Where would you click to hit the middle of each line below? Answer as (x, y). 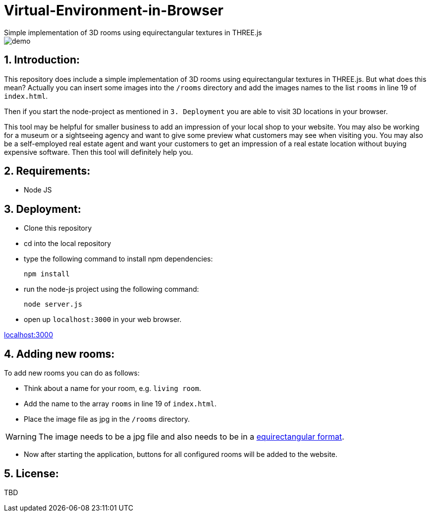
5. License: (31, 473)
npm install (47, 274)
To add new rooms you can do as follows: (72, 373)
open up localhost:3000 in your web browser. (103, 320)
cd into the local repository (68, 244)
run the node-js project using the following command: (111, 289)
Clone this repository (58, 228)
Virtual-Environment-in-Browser (114, 10)
